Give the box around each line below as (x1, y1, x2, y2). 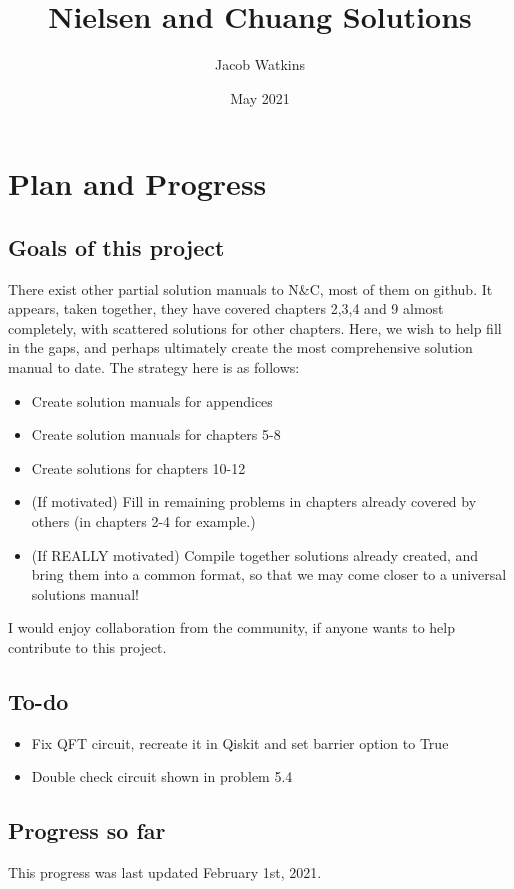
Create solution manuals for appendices (31, 390, 273, 411)
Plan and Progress (8, 163, 267, 204)
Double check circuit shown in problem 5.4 (31, 766, 293, 787)
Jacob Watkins (214, 54, 306, 75)
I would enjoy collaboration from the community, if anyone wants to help (8, 617, 456, 638)
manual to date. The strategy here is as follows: (8, 357, 300, 378)
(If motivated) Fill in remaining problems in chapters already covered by (31, 491, 477, 512)
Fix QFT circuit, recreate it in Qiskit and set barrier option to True (31, 732, 449, 753)
